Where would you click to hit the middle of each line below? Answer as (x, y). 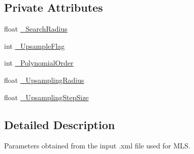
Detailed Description (60, 124)
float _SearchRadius (36, 29)
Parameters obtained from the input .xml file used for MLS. (97, 146)
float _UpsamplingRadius (44, 80)
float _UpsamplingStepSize (46, 97)
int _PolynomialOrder (39, 63)
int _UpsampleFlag (35, 45)
